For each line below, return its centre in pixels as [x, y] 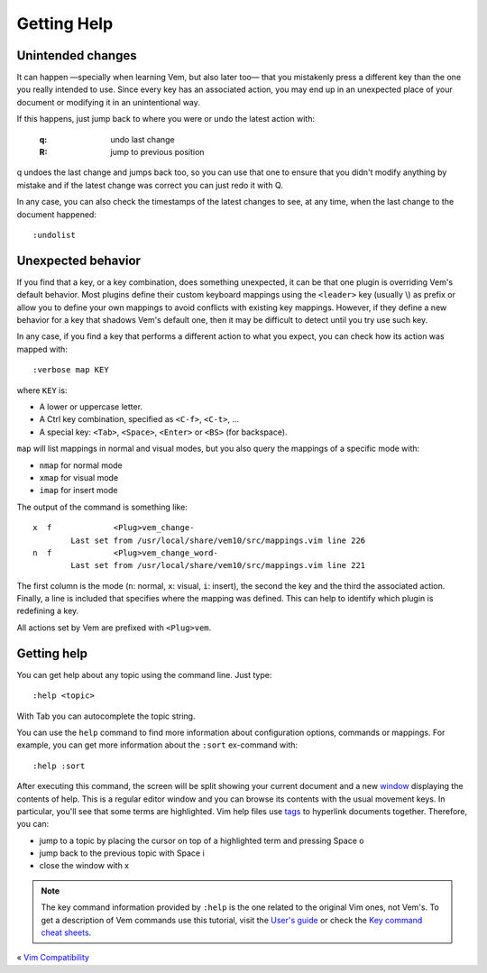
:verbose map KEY [71, 370]
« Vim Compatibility [53, 958]
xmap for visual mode [79, 477]
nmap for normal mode [81, 465]
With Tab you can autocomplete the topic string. [106, 716]
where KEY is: [42, 390]
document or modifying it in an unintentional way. [108, 102]
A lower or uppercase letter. [91, 407]
